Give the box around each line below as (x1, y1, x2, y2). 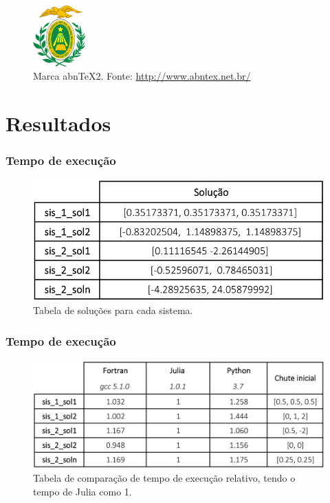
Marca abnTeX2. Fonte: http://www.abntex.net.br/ (33, 69, 251, 83)
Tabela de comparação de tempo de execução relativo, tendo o (33, 471, 296, 485)
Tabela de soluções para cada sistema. (33, 303, 193, 317)
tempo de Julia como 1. (33, 484, 132, 498)
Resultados (5, 109, 111, 137)
